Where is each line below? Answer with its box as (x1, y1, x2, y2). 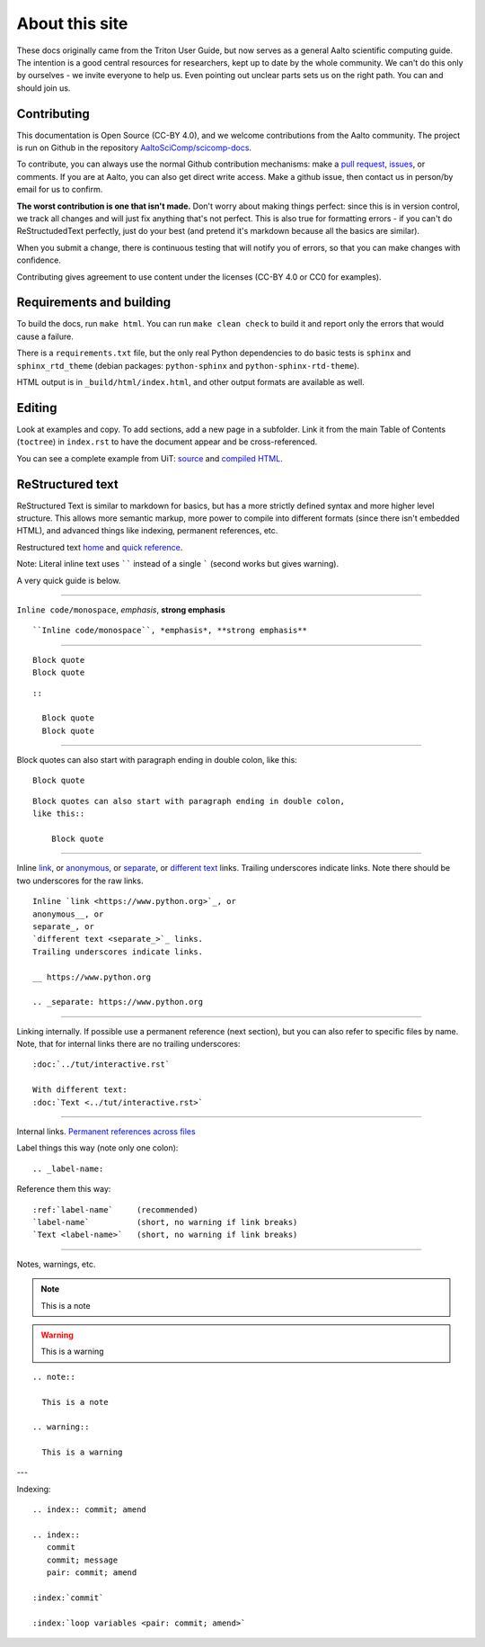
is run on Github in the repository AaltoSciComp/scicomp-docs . (16, 142, 251, 153)
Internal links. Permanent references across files (16, 1126, 197, 1137)
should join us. (16, 82, 71, 94)
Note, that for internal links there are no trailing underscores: (16, 1039, 241, 1050)
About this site (16, 13, 128, 33)
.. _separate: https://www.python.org (32, 997, 204, 1007)
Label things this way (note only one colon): (16, 1142, 179, 1153)
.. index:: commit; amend (32, 1505, 147, 1515)
